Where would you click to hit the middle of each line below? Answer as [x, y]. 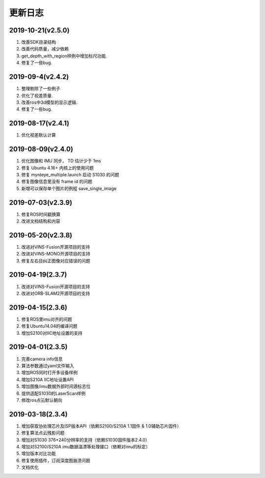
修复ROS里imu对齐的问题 [47, 319]
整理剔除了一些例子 [41, 89]
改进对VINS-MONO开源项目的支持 [56, 254]
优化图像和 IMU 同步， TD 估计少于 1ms [61, 161]
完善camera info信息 [42, 359]
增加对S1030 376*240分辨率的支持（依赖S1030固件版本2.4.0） [85, 440]
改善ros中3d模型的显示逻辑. [50, 102]
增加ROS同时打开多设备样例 [50, 373]
